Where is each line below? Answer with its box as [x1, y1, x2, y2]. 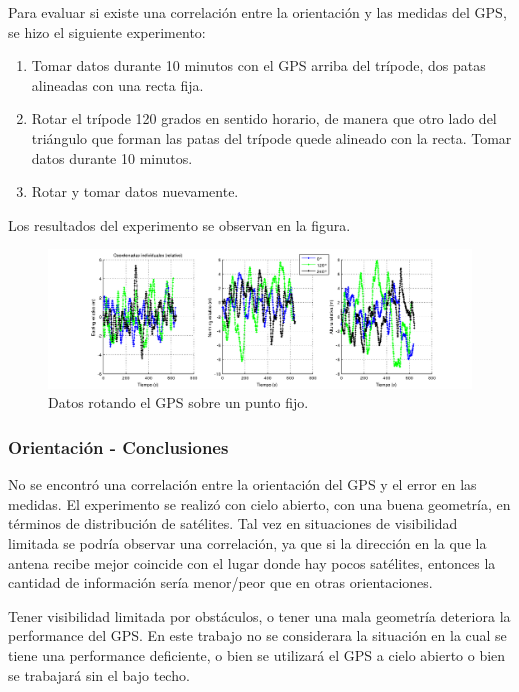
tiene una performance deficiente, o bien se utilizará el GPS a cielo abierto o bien [8, 645, 506, 666]
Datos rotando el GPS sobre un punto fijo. [48, 392, 309, 413]
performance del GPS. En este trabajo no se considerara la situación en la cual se [8, 625, 507, 646]
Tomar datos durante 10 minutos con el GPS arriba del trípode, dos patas [31, 55, 486, 76]
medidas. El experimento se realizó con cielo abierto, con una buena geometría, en [8, 493, 511, 514]
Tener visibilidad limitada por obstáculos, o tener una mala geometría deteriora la [8, 605, 511, 626]
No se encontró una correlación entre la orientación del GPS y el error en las [8, 474, 477, 495]
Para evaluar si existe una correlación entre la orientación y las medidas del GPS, [8, 2, 507, 22]
